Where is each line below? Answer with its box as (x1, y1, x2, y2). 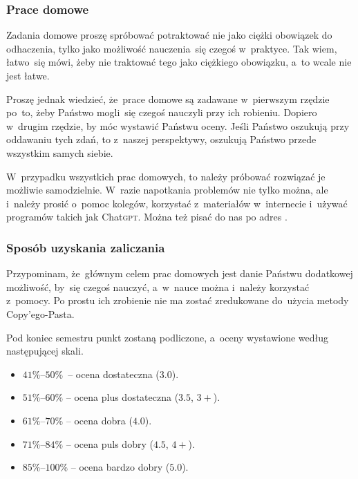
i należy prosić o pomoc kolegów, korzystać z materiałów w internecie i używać (6, 196, 348, 210)
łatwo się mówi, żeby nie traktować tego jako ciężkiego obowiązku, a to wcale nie (6, 55, 352, 69)
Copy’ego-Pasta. (6, 306, 75, 321)
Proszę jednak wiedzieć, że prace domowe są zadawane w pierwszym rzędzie (6, 91, 330, 106)
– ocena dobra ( (66, 413, 133, 427)
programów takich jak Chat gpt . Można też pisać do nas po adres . (6, 209, 288, 224)
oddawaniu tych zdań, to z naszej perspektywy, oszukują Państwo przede (6, 132, 317, 147)
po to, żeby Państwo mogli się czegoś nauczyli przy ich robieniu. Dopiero (6, 105, 317, 120)
